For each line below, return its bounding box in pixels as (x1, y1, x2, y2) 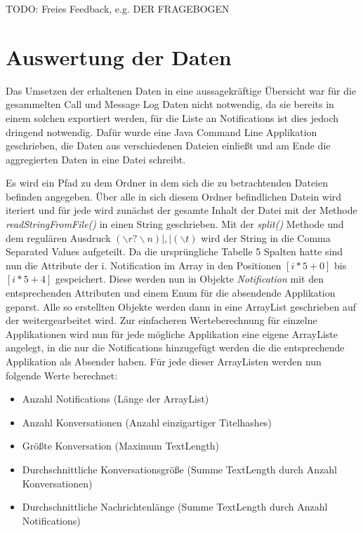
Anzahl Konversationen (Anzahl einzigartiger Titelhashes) (22, 414, 272, 429)
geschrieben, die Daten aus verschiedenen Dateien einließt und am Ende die (6, 138, 331, 153)
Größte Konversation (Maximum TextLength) (22, 438, 219, 453)
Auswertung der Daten (6, 42, 232, 71)
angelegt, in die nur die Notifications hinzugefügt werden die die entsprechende (6, 340, 345, 355)
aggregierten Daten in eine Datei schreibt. (6, 151, 186, 166)
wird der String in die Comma (201, 230, 331, 245)
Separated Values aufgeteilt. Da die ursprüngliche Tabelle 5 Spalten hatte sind (6, 244, 343, 259)
